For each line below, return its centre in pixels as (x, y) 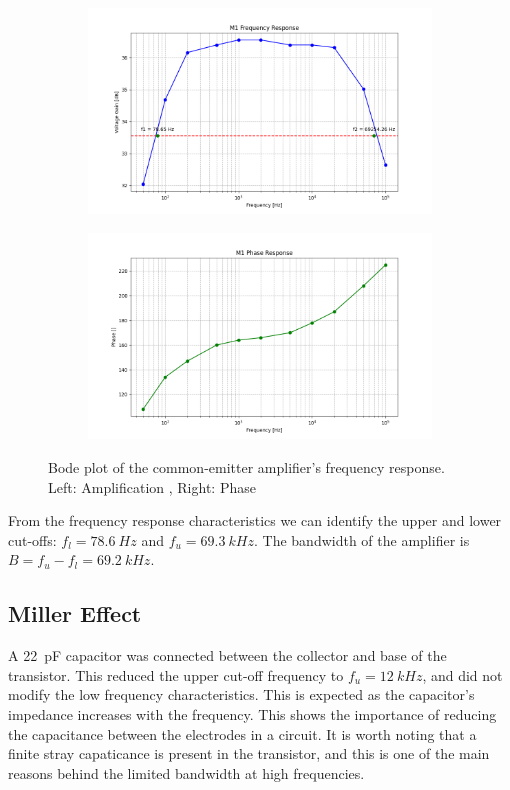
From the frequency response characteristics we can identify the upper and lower (255, 520)
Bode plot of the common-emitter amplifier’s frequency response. (246, 466)
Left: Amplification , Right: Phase (152, 486)
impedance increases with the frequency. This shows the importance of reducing (252, 713)
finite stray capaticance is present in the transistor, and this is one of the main (249, 753)
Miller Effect (75, 613)
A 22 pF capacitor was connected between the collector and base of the (227, 655)
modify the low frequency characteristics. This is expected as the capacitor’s (241, 694)
